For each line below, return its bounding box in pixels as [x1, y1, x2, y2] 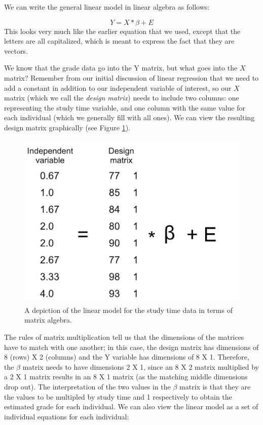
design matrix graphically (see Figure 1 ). [4, 122, 130, 132]
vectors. [4, 45, 28, 56]
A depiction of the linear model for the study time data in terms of [24, 304, 233, 315]
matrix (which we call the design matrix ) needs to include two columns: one [4, 92, 239, 103]
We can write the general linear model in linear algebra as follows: [4, 2, 210, 12]
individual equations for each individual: [4, 411, 129, 421]
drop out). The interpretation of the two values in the [4, 381, 171, 392]
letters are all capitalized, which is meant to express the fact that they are [4, 36, 235, 46]
